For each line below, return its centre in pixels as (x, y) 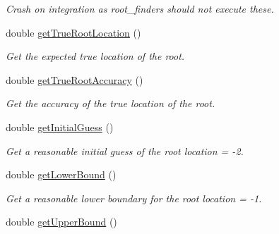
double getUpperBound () (61, 222)
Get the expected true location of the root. (95, 56)
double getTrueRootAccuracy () (75, 79)
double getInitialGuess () (60, 127)
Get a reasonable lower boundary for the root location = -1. (134, 198)
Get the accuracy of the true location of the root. (111, 103)
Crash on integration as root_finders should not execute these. (140, 8)
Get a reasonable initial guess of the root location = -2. (125, 150)
